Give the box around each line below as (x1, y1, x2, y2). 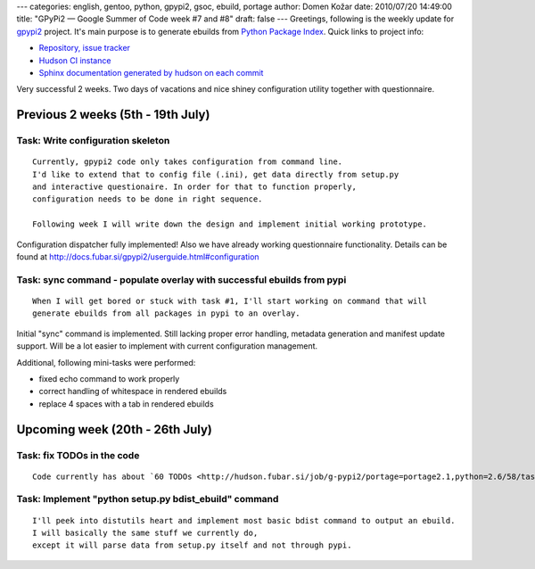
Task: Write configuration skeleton (16, 135, 170, 147)
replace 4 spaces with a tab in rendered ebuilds (38, 398, 214, 409)
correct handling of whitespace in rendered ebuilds (38, 386, 227, 397)
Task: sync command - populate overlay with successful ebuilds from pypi (16, 273, 347, 285)
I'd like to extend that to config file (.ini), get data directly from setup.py (32, 169, 399, 179)
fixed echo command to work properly (38, 373, 180, 383)
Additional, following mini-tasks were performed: (16, 357, 196, 367)
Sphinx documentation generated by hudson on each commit (38, 67, 264, 78)
